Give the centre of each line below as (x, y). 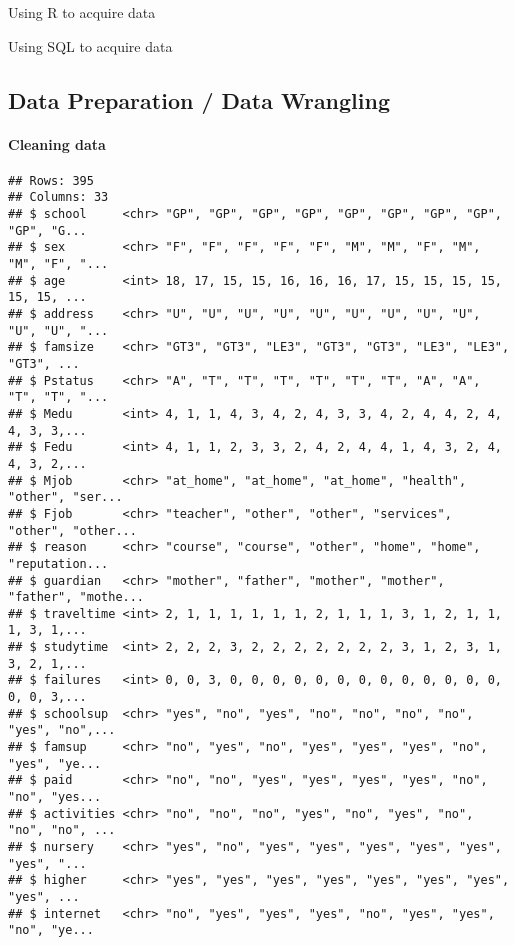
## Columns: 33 (58, 197)
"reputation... (58, 563)
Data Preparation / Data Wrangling (199, 99)
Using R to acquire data (82, 12)
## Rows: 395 (51, 180)
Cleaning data (57, 143)
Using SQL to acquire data (90, 45)
